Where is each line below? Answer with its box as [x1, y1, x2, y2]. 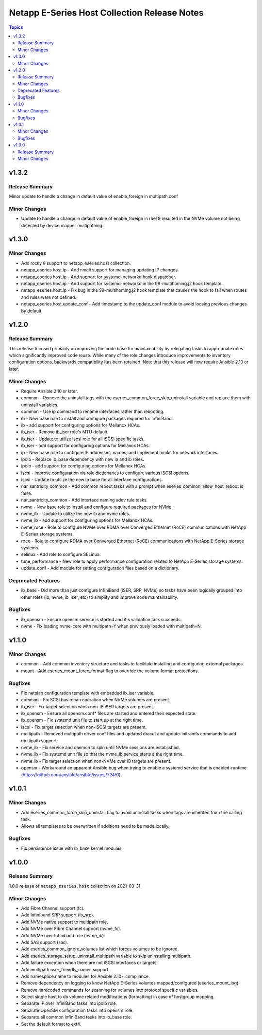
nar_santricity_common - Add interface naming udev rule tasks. [21, 497, 148, 503]
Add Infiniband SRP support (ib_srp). [21, 912, 95, 918]
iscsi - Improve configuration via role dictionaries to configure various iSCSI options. [21, 470, 190, 476]
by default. [21, 308, 43, 314]
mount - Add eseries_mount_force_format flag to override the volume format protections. [21, 668, 199, 674]
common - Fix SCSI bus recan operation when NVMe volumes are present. [21, 697, 171, 703]
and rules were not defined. [21, 294, 77, 300]
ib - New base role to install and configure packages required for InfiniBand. [21, 415, 173, 421]
